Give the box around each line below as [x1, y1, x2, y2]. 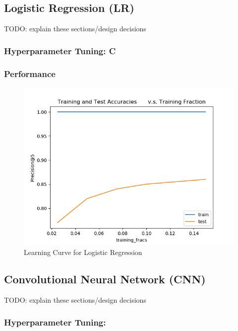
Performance [4, 67, 56, 80]
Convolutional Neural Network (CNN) [4, 271, 206, 287]
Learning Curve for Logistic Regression [24, 247, 142, 257]
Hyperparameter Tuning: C [4, 44, 116, 57]
